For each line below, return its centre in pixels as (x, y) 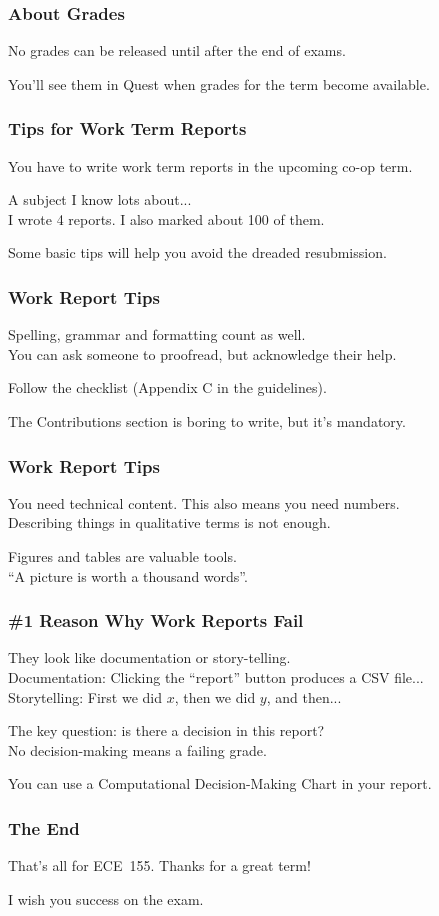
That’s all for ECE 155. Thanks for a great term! (159, 865)
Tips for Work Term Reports (127, 128)
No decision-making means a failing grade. (137, 749)
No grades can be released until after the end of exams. (177, 50)
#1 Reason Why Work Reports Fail (156, 620)
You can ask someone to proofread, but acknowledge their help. (202, 353)
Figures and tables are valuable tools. (122, 556)
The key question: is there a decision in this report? (166, 730)
